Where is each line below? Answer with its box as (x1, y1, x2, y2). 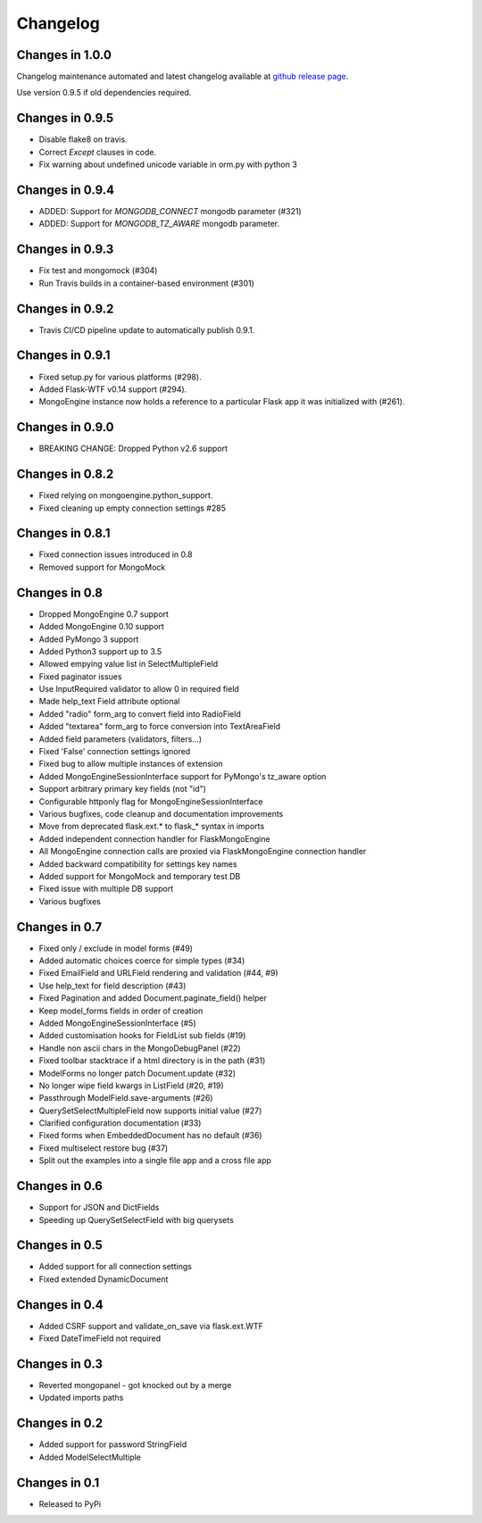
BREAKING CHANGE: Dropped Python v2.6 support (38, 443, 228, 454)
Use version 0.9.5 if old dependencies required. (16, 87, 192, 98)
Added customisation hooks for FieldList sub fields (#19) (38, 1030, 246, 1041)
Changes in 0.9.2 (16, 301, 114, 316)
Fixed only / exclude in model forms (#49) (38, 943, 194, 953)
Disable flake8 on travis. (38, 134, 129, 145)
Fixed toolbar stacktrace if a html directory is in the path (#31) (38, 1055, 266, 1066)
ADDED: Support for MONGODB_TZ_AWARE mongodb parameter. (38, 219, 280, 229)
